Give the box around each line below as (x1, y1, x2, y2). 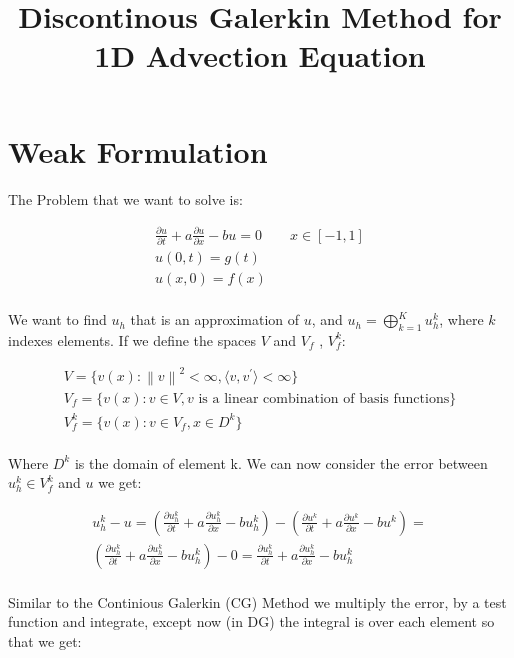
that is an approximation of (130, 309, 300, 330)
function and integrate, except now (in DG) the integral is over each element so (8, 611, 495, 632)
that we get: (8, 631, 82, 652)
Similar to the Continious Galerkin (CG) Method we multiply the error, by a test (8, 591, 507, 612)
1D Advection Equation (94, 35, 426, 76)
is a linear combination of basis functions (198, 391, 450, 406)
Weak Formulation (8, 130, 268, 171)
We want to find (8, 309, 107, 330)
